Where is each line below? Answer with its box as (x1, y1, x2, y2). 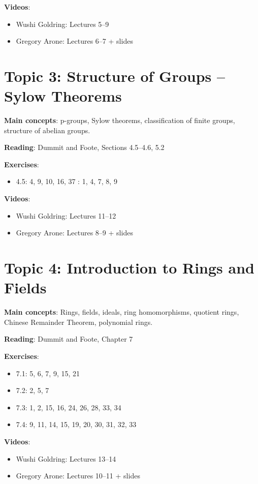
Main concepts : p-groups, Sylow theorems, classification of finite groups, (4, 115, 235, 126)
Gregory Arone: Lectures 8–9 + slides (16, 227, 133, 238)
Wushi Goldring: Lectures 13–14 (16, 453, 116, 464)
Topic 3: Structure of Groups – (4, 65, 225, 86)
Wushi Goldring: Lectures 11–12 (16, 210, 116, 221)
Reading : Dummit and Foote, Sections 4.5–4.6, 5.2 (4, 142, 165, 153)
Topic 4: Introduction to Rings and (4, 257, 254, 278)
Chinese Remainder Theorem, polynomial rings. (4, 316, 153, 327)
